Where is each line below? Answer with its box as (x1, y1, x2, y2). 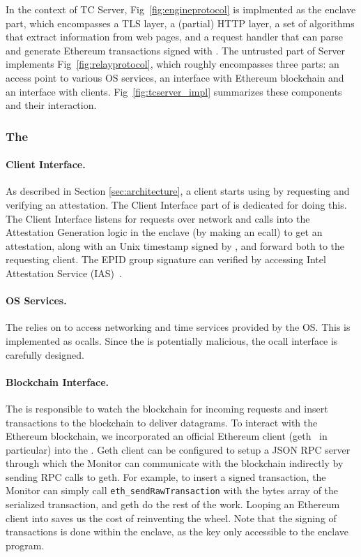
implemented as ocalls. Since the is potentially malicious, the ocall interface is (6, 333, 338, 348)
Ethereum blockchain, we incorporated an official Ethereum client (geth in (6, 429, 328, 443)
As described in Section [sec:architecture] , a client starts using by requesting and (6, 184, 350, 198)
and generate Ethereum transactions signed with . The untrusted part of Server (6, 43, 345, 57)
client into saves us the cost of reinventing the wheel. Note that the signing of (6, 510, 337, 525)
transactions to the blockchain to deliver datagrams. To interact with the (6, 415, 318, 429)
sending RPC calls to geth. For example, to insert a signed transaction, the (6, 469, 326, 484)
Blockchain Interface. (6, 374, 109, 389)
